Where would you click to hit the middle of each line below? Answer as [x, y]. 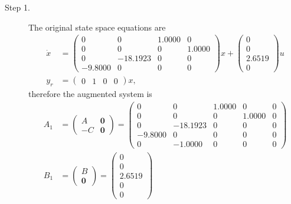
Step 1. [17, 7]
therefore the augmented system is [90, 94]
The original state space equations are [97, 27]
